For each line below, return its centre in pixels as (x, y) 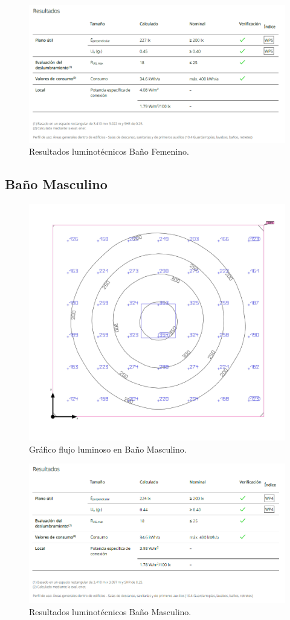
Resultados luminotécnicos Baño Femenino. (109, 151)
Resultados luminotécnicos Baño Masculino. (110, 611)
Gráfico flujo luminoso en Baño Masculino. (108, 449)
